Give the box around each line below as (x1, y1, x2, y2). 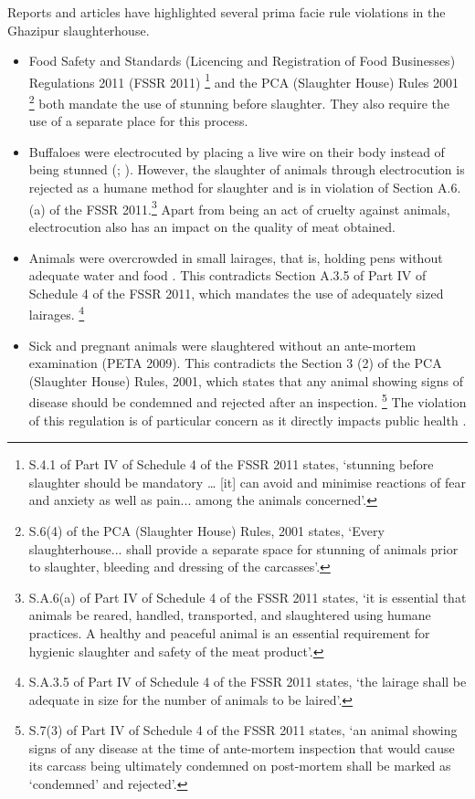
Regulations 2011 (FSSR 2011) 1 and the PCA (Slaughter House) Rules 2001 (28, 69, 459, 91)
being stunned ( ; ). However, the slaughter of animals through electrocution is (28, 160, 465, 179)
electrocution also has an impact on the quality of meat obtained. (28, 216, 396, 236)
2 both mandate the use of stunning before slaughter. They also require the (28, 91, 449, 112)
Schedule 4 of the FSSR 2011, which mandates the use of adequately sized (28, 283, 444, 302)
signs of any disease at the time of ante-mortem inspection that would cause (28, 738, 455, 757)
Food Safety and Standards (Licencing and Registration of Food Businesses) (28, 51, 456, 70)
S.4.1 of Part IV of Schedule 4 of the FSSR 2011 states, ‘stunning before (28, 455, 434, 474)
